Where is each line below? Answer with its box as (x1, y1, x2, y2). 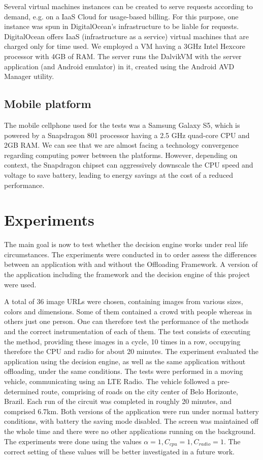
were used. (4, 279, 37, 289)
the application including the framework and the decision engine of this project (4, 269, 250, 280)
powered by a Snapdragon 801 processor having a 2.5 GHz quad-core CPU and (4, 129, 250, 140)
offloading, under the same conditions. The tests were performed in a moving (4, 366, 243, 376)
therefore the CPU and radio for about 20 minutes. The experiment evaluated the (4, 346, 258, 357)
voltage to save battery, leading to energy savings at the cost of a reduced (4, 169, 234, 180)
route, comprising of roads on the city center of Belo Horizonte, (41, 386, 239, 396)
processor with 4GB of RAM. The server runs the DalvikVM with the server (4, 50, 242, 61)
